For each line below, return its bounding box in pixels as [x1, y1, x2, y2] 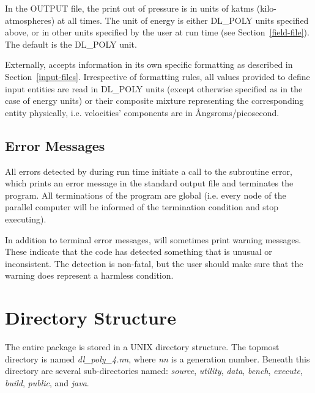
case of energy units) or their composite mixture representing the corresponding [5, 94, 304, 107]
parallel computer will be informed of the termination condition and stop [5, 200, 279, 213]
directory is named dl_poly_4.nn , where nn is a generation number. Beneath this [5, 352, 310, 365]
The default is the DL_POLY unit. [5, 37, 137, 50]
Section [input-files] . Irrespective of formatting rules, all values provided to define [5, 70, 310, 83]
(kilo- [256, 2, 277, 14]
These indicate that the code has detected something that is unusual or [5, 245, 272, 258]
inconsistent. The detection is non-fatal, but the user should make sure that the [5, 257, 303, 270]
